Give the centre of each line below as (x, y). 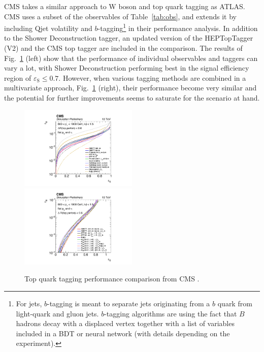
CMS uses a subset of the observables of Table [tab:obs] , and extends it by (121, 16)
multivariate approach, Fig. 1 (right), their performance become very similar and (130, 88)
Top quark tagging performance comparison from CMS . (112, 279)
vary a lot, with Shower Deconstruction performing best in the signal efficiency (127, 68)
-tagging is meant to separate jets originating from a (128, 303)
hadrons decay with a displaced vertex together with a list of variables (125, 323)
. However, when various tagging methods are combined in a (152, 77)
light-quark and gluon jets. (57, 313)
